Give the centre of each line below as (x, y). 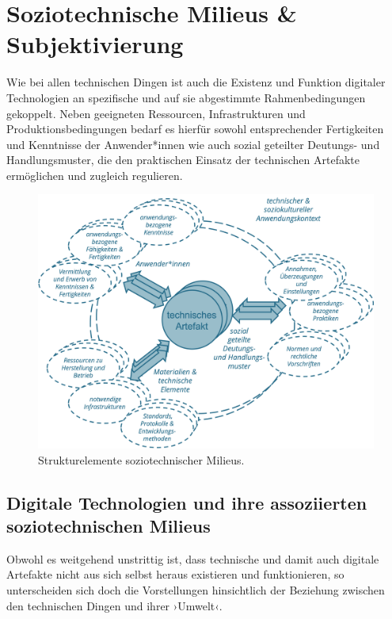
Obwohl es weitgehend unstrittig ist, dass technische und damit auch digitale (193, 558)
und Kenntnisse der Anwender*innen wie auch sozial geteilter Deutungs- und (193, 144)
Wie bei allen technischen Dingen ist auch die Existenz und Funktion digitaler (196, 82)
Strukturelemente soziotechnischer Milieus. (141, 459)
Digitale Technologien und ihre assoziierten (187, 502)
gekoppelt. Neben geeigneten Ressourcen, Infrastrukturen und (156, 113)
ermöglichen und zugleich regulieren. (95, 175)
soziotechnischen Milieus (108, 525)
